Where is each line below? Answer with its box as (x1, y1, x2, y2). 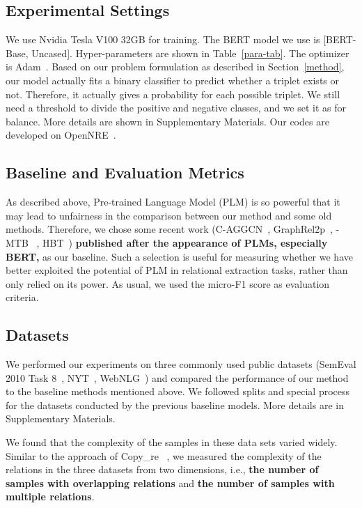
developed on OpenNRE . (6, 128, 116, 142)
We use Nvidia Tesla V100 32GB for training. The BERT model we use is (6, 32, 320, 47)
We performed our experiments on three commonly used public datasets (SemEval (6, 357, 356, 371)
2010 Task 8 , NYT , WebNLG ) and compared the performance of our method (6, 370, 349, 385)
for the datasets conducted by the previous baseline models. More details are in (6, 397, 344, 412)
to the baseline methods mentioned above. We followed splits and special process (6, 384, 350, 399)
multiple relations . (6, 489, 95, 504)
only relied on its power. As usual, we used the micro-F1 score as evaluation (6, 276, 330, 291)
